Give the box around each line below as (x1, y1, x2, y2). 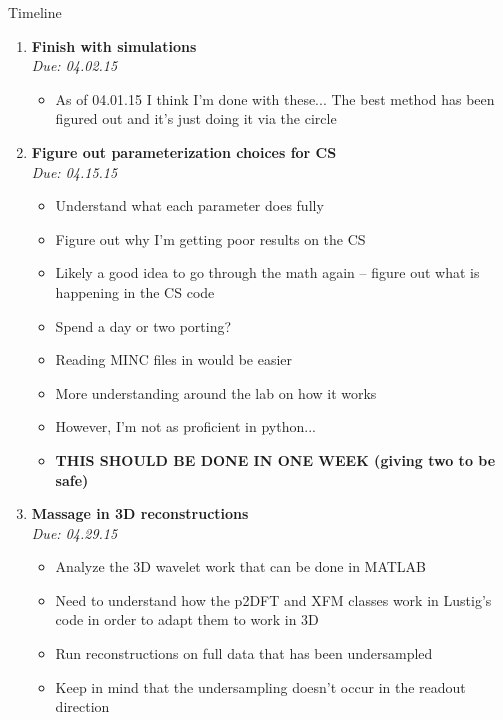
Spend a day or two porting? (55, 315, 232, 336)
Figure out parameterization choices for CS (31, 141, 337, 162)
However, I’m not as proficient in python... (55, 416, 316, 437)
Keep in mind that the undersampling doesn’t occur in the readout (55, 676, 466, 697)
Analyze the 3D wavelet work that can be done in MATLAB (55, 556, 427, 577)
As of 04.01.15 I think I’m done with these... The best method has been (55, 88, 495, 109)
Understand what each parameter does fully (55, 195, 324, 216)
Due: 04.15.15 (31, 161, 118, 182)
